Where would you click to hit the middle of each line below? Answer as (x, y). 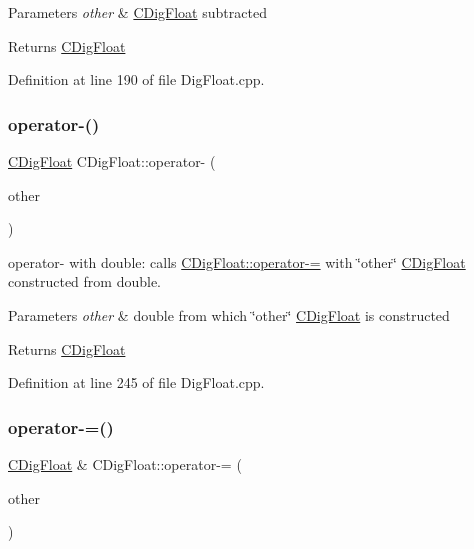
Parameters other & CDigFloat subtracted (137, 12)
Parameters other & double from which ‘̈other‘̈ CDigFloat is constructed (229, 314)
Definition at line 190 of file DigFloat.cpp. (136, 79)
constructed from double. (85, 281)
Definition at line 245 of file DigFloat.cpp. (136, 382)
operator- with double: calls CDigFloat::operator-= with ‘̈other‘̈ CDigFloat (237, 261)
